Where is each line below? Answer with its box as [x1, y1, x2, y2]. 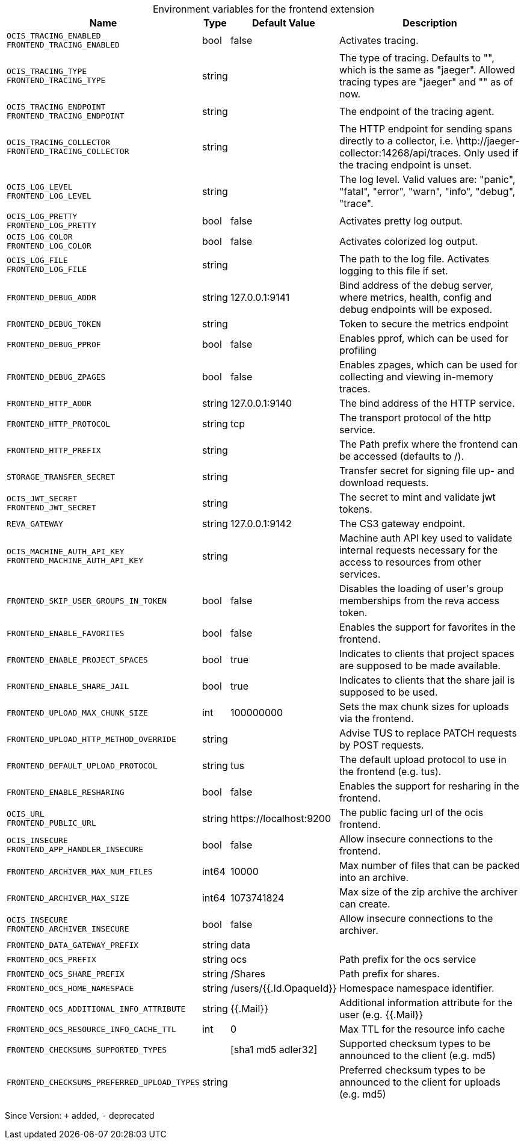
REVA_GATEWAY [7, 519, 63, 528]
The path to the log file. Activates [339, 253, 490, 265]
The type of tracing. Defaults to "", [339, 52, 495, 64]
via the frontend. [339, 713, 414, 725]
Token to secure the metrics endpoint [339, 318, 509, 330]
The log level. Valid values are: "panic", [339, 173, 516, 185]
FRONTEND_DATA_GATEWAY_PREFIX [7, 940, 139, 950]
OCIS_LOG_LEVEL [7, 182, 73, 191]
